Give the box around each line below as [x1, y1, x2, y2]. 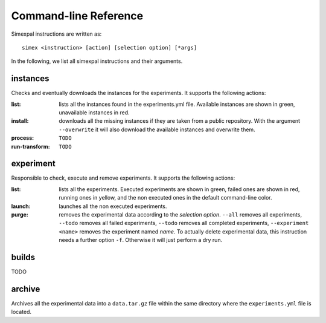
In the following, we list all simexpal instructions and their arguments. [11, 57, 183, 65]
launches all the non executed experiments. [59, 203, 167, 210]
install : [11, 117, 29, 125]
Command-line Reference [11, 9, 144, 22]
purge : [11, 211, 28, 218]
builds [11, 252, 36, 263]
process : [11, 134, 34, 142]
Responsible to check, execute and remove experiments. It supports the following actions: [11, 174, 235, 181]
